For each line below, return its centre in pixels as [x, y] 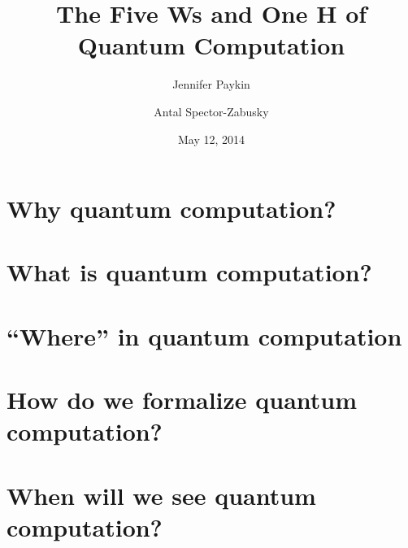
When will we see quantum [161, 495]
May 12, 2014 [211, 139]
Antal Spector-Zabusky [211, 111]
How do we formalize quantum [182, 400]
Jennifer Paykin [211, 84]
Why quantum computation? [171, 209]
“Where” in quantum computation [204, 335]
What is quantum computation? [189, 272]
